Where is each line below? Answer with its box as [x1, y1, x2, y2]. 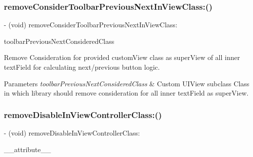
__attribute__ [4, 144, 51, 154]
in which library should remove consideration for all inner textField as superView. [4, 88, 249, 98]
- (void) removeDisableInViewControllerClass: [4, 128, 140, 137]
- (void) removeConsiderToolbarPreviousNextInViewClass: [4, 20, 177, 30]
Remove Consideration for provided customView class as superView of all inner [4, 52, 240, 62]
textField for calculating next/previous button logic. [4, 62, 160, 72]
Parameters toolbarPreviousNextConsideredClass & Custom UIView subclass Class [4, 78, 250, 88]
